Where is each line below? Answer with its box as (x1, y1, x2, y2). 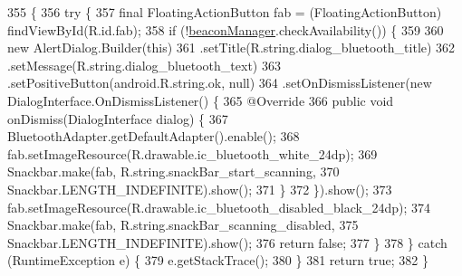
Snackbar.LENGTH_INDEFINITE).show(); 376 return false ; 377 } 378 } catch (7, 233, 448, 252)
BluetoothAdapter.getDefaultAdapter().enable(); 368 (7, 127, 300, 146)
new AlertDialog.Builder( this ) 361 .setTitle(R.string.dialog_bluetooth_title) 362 (7, 38, 456, 57)
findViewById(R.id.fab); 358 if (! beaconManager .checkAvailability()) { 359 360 (7, 20, 444, 39)
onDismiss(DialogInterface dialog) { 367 (7, 109, 228, 128)
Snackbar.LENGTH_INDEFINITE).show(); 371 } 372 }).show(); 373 (7, 179, 392, 198)
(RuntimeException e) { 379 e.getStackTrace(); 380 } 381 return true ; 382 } (7, 251, 428, 270)
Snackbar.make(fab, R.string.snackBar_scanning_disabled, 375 (7, 215, 359, 234)
